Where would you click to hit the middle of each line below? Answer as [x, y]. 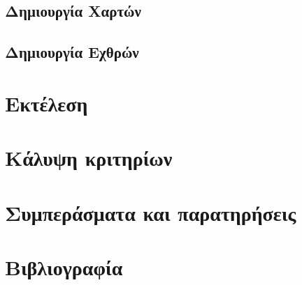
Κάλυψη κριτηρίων [89, 158]
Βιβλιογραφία [64, 267]
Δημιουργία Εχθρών [72, 52]
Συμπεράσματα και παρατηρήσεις [151, 212]
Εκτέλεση [46, 103]
